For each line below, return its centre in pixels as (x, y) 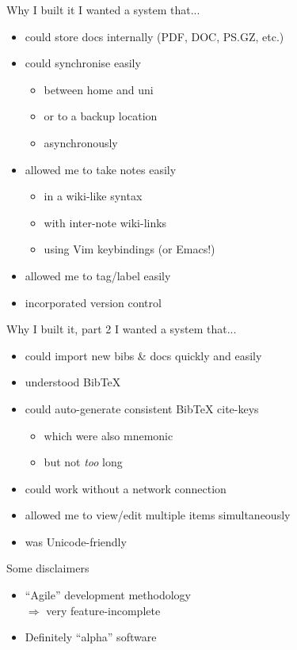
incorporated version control (93, 302)
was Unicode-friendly (76, 541)
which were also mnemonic (109, 435)
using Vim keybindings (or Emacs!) (129, 249)
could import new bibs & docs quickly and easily (143, 355)
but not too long (83, 462)
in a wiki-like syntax (93, 196)
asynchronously (81, 142)
